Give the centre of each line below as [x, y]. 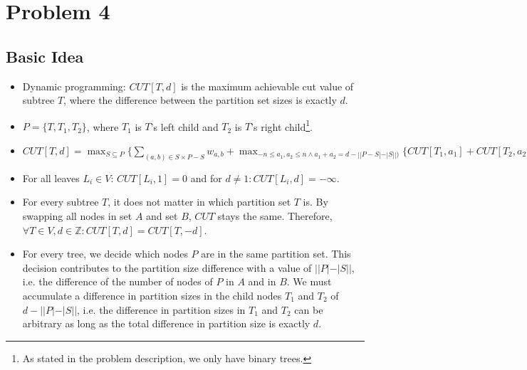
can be [309, 309]
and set [162, 216]
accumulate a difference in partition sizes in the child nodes [152, 296]
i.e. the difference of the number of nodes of [118, 281]
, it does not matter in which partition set [199, 202]
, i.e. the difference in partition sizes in [161, 309]
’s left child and [184, 126]
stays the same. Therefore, [275, 216]
